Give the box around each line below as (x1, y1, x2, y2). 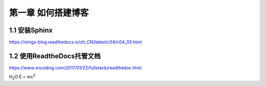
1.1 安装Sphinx (9, 26, 53, 34)
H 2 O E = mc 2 (9, 73, 36, 81)
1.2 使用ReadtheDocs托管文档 (9, 52, 101, 60)
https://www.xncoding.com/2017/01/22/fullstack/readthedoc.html (9, 64, 142, 71)
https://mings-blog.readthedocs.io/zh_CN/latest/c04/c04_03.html (9, 39, 142, 45)
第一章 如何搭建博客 (9, 7, 89, 18)
